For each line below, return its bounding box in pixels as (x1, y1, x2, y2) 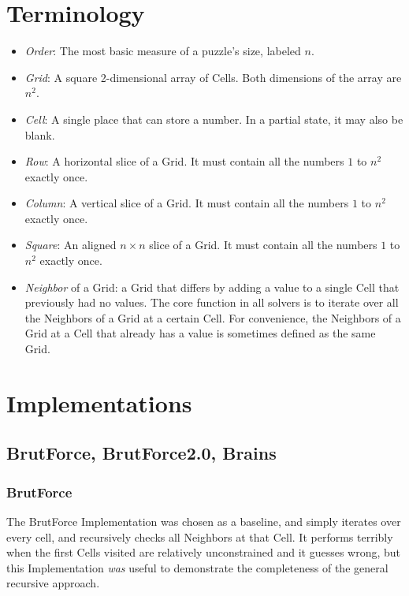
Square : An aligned (24, 237, 117, 253)
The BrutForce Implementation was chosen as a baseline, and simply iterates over (6, 513, 401, 529)
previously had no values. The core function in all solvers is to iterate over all (24, 294, 399, 311)
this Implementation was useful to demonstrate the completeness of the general (6, 559, 389, 576)
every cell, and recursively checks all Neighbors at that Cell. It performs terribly (6, 528, 393, 545)
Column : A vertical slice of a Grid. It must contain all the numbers (24, 195, 349, 211)
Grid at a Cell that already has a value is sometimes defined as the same (24, 325, 376, 341)
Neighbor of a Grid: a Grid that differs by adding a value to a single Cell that (24, 278, 400, 295)
